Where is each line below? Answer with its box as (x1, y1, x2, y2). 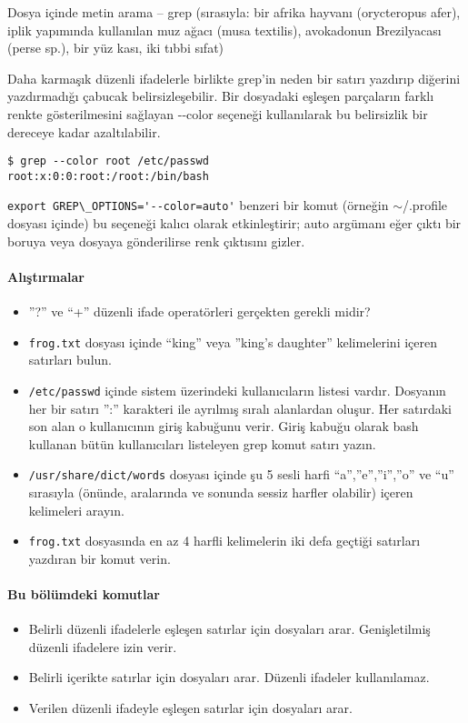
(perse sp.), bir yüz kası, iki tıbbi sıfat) (7, 38, 224, 57)
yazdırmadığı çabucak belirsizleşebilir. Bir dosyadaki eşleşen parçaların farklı (7, 86, 434, 105)
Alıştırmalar (7, 266, 85, 286)
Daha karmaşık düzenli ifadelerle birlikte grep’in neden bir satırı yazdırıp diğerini (7, 68, 461, 87)
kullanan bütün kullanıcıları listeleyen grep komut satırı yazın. (28, 434, 376, 453)
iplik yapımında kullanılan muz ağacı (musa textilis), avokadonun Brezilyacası (7, 20, 442, 39)
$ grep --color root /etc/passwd (7, 155, 209, 168)
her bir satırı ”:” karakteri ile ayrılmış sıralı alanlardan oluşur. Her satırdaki (28, 398, 453, 417)
